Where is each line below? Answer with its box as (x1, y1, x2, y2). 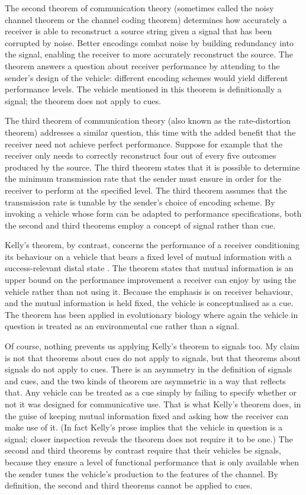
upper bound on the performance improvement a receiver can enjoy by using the (5, 274, 297, 286)
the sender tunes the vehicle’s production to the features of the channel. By (5, 467, 278, 480)
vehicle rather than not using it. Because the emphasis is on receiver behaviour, (5, 285, 293, 297)
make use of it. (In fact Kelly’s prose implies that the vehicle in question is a (5, 421, 283, 433)
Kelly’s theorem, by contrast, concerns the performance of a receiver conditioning (5, 239, 299, 251)
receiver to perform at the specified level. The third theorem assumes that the (5, 184, 287, 196)
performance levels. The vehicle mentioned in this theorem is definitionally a (5, 83, 282, 95)
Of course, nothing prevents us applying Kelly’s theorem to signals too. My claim (5, 340, 299, 352)
